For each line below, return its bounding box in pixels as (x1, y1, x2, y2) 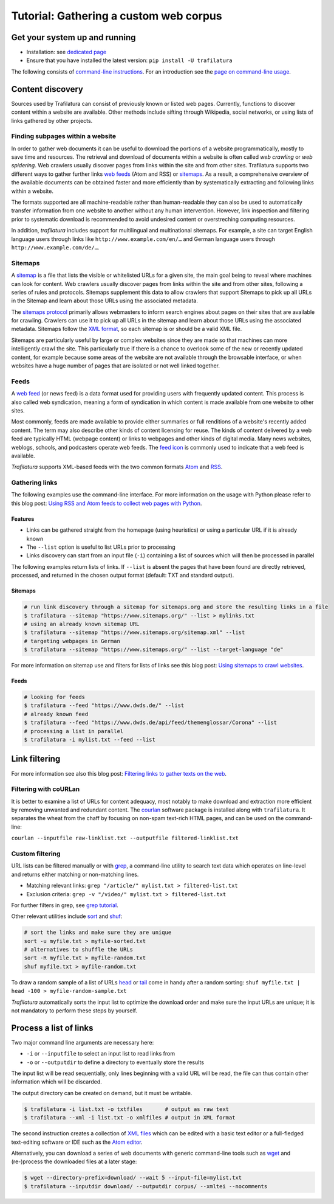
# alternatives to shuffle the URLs (24, 946, 134, 953)
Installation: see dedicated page (26, 49, 106, 56)
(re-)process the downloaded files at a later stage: (11, 1158, 137, 1165)
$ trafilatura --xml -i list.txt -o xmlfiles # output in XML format (24, 1114, 236, 1121)
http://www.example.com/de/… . (11, 243, 100, 251)
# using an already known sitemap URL (24, 621, 140, 627)
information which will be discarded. (11, 1078, 103, 1085)
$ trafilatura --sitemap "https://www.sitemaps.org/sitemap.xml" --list (24, 629, 245, 636)
